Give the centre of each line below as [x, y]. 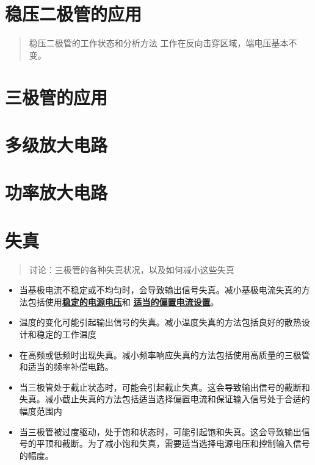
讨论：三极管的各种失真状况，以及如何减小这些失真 [132, 269]
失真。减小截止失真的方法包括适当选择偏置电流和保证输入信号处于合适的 [165, 399]
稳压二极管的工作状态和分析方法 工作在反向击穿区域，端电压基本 [159, 43]
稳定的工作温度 [66, 334]
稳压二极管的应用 [74, 14]
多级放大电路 [56, 144]
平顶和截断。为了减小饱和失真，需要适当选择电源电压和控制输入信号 [173, 443]
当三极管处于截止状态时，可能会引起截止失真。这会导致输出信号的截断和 [165, 387]
